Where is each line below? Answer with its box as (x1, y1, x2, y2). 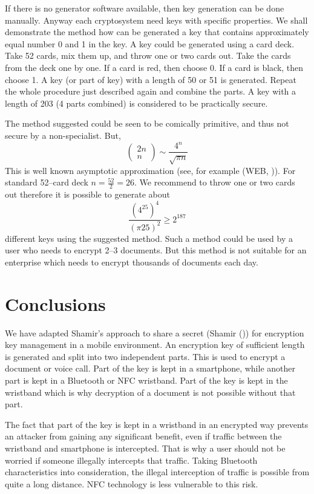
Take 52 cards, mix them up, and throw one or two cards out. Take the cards (5, 49, 291, 62)
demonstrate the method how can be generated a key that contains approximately (5, 25, 309, 38)
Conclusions (5, 291, 106, 316)
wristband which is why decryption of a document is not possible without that (5, 386, 296, 398)
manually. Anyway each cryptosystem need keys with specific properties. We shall (5, 13, 308, 26)
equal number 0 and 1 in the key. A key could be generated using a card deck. (5, 37, 295, 50)
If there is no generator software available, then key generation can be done (5, 2, 284, 14)
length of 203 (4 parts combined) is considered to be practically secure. (5, 96, 268, 109)
